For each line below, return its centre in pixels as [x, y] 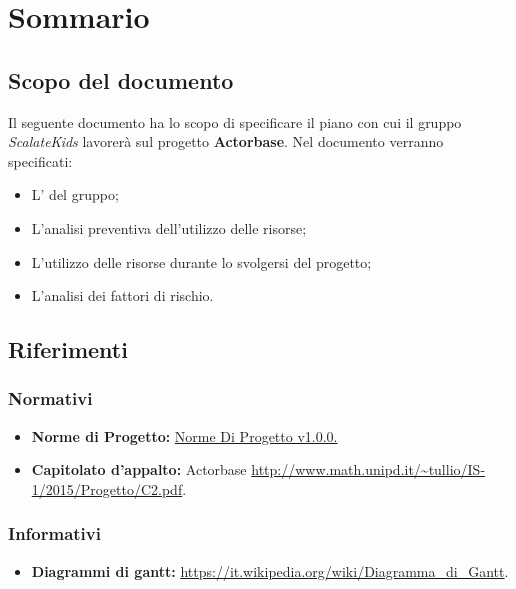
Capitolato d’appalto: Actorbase [139, 469]
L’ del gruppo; [75, 194]
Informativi [54, 533]
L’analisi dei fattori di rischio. [122, 295]
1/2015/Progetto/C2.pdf [107, 488]
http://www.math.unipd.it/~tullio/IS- [368, 469]
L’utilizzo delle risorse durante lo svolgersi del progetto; [201, 261]
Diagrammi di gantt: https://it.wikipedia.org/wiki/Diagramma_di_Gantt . [270, 570]
